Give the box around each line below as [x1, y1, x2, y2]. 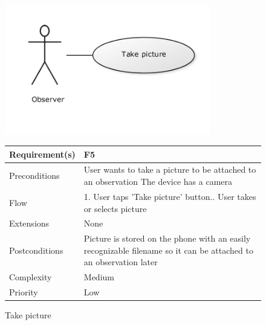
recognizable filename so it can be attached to [83, 243, 253, 256]
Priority [9, 286, 38, 298]
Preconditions [9, 169, 60, 182]
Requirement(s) [9, 147, 76, 160]
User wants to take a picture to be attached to [83, 163, 256, 176]
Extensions [9, 217, 50, 230]
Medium [83, 271, 114, 283]
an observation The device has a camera [83, 175, 233, 188]
